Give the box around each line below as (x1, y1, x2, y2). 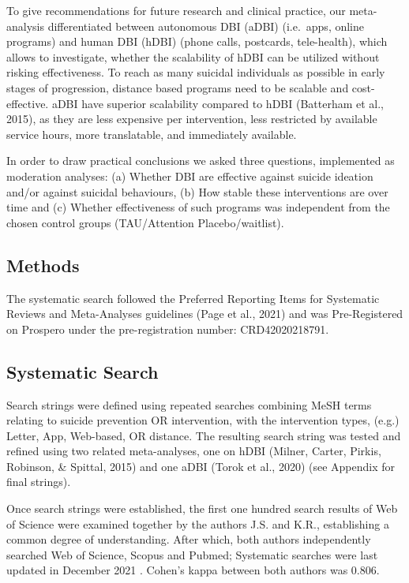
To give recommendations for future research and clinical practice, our (6, 2, 346, 18)
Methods (6, 252, 80, 277)
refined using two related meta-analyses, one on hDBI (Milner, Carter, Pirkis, (6, 443, 381, 459)
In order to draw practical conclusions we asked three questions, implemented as (6, 152, 395, 169)
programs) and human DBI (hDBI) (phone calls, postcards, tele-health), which (6, 33, 388, 50)
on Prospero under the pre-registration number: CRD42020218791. (6, 320, 329, 337)
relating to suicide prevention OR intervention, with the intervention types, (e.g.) (6, 412, 400, 428)
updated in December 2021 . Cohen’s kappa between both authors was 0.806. (6, 562, 380, 578)
